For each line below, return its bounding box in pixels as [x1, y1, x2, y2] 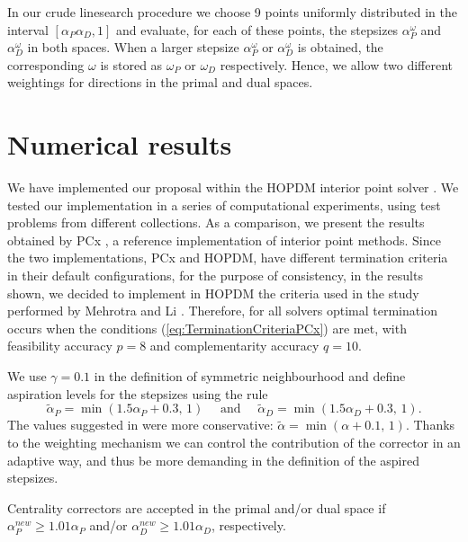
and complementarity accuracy [149, 336, 319, 355]
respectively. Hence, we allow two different [220, 55, 453, 74]
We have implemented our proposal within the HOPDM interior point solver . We [7, 178, 459, 197]
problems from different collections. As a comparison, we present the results [7, 213, 425, 232]
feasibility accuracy [7, 336, 112, 355]
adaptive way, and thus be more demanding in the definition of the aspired [7, 450, 419, 469]
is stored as [100, 55, 163, 74]
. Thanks [405, 415, 455, 434]
